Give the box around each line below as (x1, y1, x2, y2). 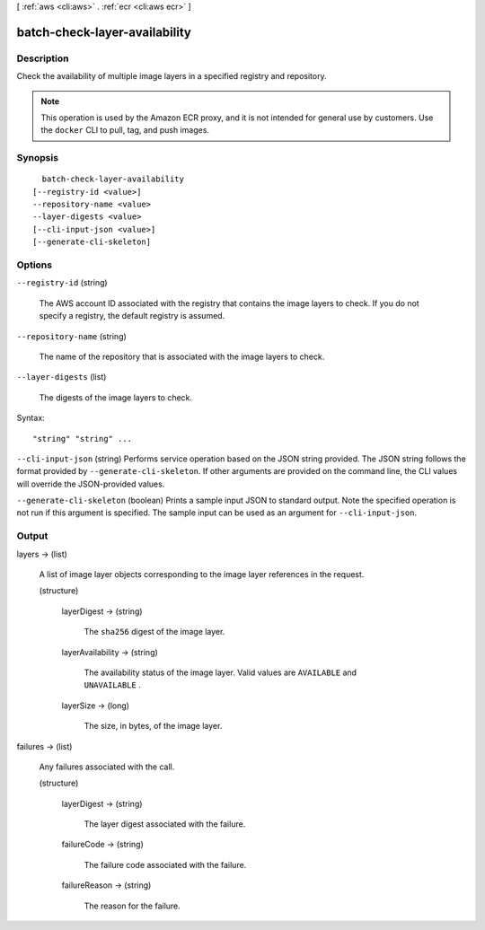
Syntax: (16, 413, 45, 424)
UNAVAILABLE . (84, 680, 141, 690)
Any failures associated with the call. (39, 761, 175, 772)
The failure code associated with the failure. (84, 859, 247, 870)
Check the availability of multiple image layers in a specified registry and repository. (16, 71, 327, 82)
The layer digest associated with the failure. (84, 819, 246, 829)
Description (16, 52, 69, 65)
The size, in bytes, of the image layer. (84, 721, 223, 732)
